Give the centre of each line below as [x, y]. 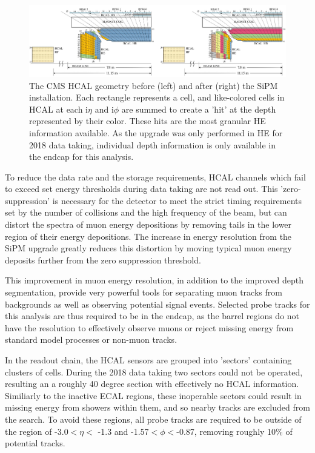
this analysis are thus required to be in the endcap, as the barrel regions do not [152, 316]
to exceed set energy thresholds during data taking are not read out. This [141, 189]
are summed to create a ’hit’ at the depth [199, 109]
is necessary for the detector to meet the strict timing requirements [177, 200]
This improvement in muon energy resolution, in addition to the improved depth [154, 280]
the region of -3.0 [37, 431]
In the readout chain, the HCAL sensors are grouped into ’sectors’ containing [148, 360]
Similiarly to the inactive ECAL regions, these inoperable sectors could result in [153, 395]
